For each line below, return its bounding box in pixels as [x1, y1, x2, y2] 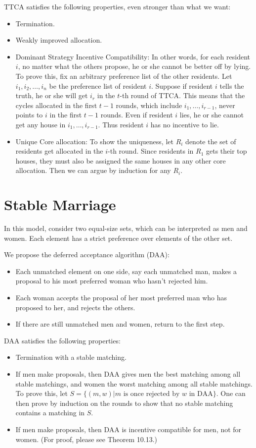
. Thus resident [98, 119, 144, 129]
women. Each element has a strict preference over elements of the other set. [4, 232, 233, 243]
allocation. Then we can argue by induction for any [15, 165, 171, 175]
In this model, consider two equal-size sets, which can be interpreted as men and [4, 223, 248, 233]
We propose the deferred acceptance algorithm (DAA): [4, 249, 170, 260]
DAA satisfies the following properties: [4, 335, 121, 345]
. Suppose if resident [151, 80, 213, 91]
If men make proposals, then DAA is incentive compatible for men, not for [15, 424, 242, 434]
